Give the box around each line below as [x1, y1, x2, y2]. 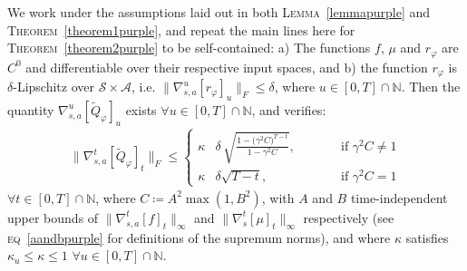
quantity [7, 100, 54, 119]
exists [125, 100, 157, 119]
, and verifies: [251, 100, 326, 119]
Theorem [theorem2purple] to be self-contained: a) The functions [7, 38, 371, 57]
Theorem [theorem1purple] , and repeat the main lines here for [7, 20, 355, 39]
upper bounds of [7, 208, 99, 227]
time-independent [350, 188, 448, 207]
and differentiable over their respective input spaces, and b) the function [25, 57, 428, 76]
